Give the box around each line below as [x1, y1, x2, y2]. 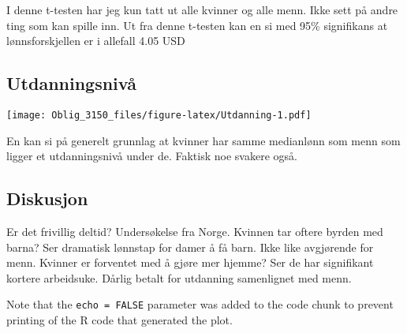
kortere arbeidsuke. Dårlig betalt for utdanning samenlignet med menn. [6, 269, 352, 286]
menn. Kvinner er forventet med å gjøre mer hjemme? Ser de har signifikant [6, 254, 374, 271]
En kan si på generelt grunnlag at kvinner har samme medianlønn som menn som [6, 132, 401, 148]
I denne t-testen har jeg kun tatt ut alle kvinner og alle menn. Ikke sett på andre [6, 2, 398, 17]
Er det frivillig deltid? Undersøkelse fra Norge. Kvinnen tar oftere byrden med [6, 223, 383, 240]
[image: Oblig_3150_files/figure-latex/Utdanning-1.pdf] [6, 109, 312, 121]
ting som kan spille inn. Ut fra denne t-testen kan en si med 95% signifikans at [6, 17, 388, 33]
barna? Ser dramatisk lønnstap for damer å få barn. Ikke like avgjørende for [6, 238, 374, 255]
